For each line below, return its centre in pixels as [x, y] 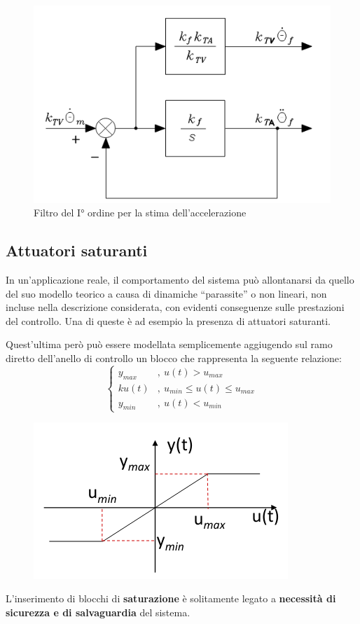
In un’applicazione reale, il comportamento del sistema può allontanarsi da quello [180, 279]
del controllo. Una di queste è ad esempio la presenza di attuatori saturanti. [168, 320]
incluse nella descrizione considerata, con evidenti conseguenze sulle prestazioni [175, 307]
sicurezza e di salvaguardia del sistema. [98, 612]
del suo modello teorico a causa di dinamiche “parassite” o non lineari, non [166, 293]
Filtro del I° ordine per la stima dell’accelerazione [140, 213]
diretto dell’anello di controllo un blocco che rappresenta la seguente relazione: [174, 358]
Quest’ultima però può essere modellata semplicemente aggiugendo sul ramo [169, 344]
